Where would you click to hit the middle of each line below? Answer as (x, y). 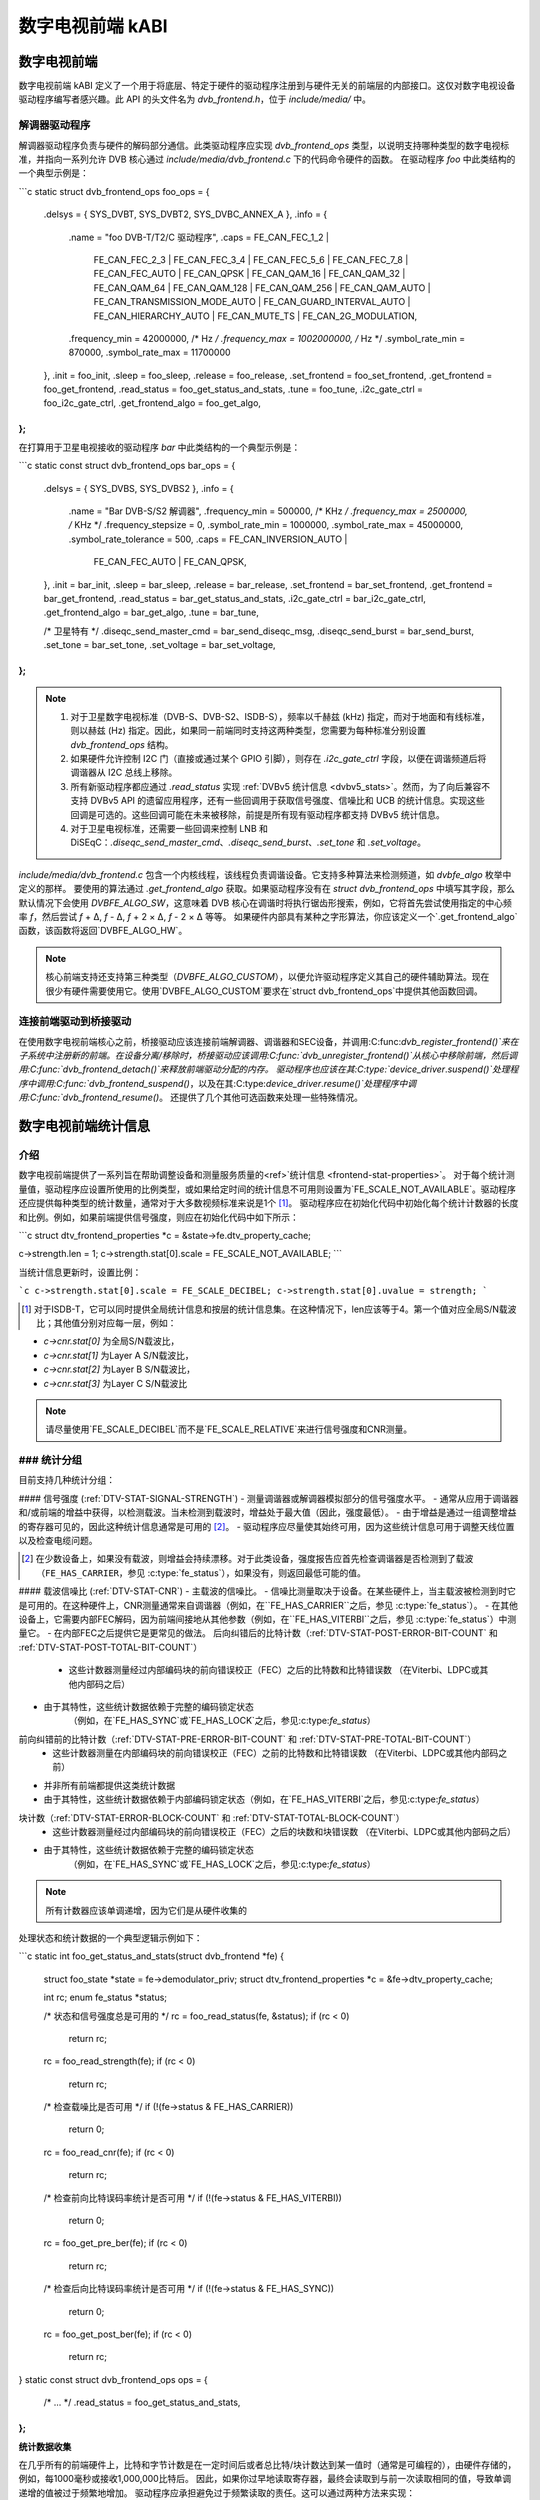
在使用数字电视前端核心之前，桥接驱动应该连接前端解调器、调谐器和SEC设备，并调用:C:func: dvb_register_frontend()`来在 (268, 1041)
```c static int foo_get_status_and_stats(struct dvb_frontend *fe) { (151, 1956)
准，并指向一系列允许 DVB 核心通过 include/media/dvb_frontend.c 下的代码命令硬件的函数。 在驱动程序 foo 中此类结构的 (267, 159)
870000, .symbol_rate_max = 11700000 (149, 352)
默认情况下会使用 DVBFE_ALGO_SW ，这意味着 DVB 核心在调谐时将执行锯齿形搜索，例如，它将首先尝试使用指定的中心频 (265, 902)
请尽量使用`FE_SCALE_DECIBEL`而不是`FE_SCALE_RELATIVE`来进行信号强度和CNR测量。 (229, 1429)
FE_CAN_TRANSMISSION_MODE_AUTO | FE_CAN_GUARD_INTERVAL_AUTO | (252, 302)
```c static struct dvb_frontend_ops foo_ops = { (114, 191)
